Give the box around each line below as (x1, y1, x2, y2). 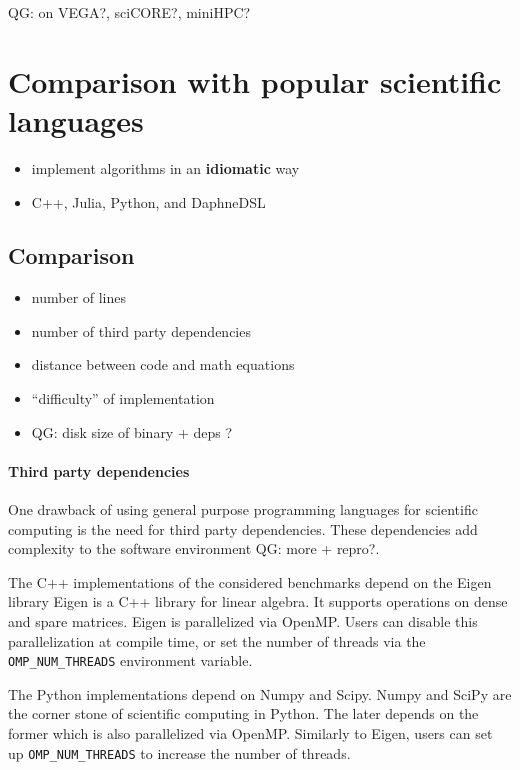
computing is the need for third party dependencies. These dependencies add (8, 518, 478, 539)
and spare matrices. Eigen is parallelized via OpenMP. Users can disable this (8, 611, 478, 632)
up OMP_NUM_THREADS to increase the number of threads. (8, 742, 351, 763)
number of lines (31, 287, 127, 308)
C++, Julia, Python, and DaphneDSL (31, 191, 266, 212)
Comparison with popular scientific (8, 60, 502, 101)
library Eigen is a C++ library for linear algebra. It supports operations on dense (8, 591, 508, 612)
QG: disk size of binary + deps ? (31, 421, 233, 442)
